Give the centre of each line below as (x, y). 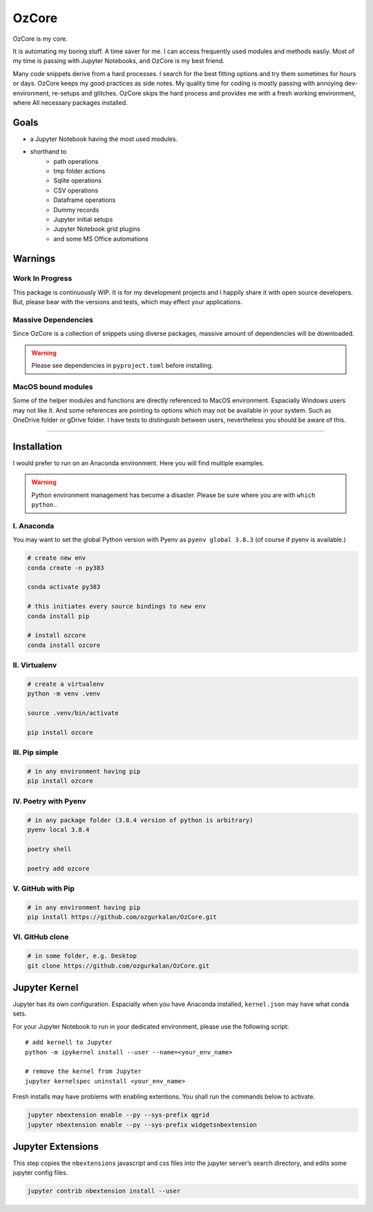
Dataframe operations (85, 200)
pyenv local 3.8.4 (58, 829)
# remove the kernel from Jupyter (83, 1071)
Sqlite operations (78, 180)
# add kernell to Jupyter (69, 1043)
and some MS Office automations (101, 239)
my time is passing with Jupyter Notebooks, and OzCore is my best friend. (118, 61)
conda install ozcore (64, 645)
